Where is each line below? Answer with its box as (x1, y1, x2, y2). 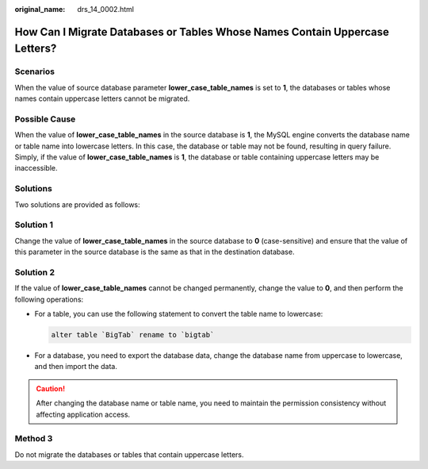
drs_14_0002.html (77, 5, 135, 13)
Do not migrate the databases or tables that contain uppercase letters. (14, 449, 244, 459)
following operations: (14, 294, 84, 304)
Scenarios (14, 66, 55, 77)
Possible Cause (14, 113, 76, 125)
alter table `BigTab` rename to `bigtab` (51, 330, 215, 340)
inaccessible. (14, 163, 59, 173)
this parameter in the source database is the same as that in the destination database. (14, 247, 295, 257)
